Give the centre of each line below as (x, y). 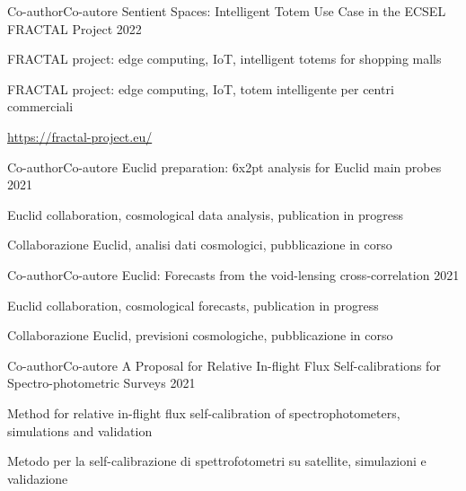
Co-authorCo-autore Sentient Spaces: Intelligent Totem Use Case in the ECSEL (227, 11)
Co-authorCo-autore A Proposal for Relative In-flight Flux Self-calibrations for (224, 365)
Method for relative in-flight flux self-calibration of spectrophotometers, (204, 412)
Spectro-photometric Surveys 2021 (101, 383)
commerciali (40, 106)
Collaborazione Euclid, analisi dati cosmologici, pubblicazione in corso (200, 245)
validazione (38, 478)
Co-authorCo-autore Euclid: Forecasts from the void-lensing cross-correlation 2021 (233, 274)
